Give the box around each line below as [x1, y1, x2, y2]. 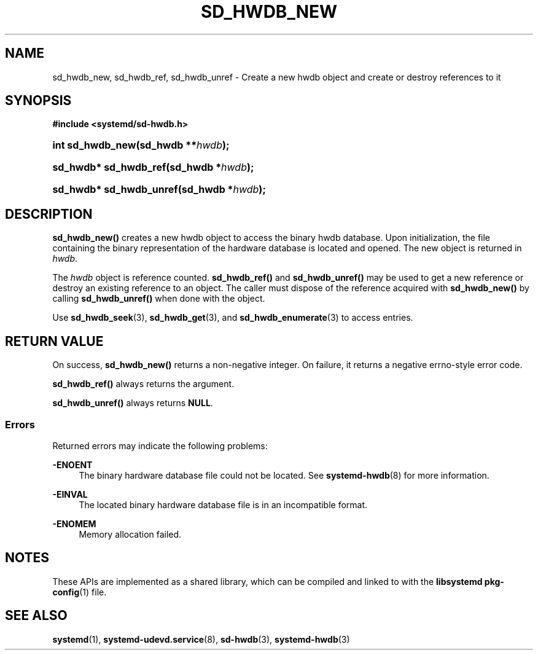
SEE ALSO [5, 608, 68, 624]
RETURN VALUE [5, 333, 104, 349]
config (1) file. [52, 586, 107, 597]
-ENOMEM [52, 518, 96, 529]
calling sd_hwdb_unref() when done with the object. [52, 293, 265, 304]
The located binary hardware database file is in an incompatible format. [79, 499, 368, 510]
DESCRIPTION [5, 206, 93, 222]
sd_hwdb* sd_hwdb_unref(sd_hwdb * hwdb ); [52, 183, 266, 196]
